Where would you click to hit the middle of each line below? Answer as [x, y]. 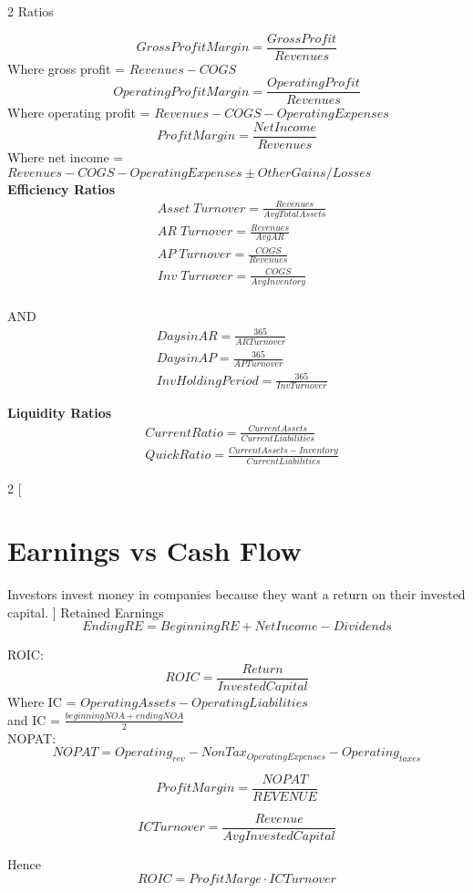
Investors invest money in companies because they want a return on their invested [236, 594]
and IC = [34, 719]
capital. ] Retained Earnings [86, 612]
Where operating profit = [79, 113]
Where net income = [66, 156]
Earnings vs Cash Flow [154, 550]
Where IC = [42, 702]
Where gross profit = [66, 68]
